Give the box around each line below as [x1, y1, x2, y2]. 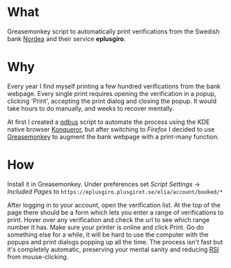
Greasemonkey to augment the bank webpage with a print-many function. [7, 132, 219, 141]
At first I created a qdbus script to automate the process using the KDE [7, 118, 210, 126]
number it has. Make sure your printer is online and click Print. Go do [7, 223, 204, 231]
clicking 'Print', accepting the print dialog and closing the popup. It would [7, 97, 217, 105]
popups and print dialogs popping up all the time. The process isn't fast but [7, 237, 223, 246]
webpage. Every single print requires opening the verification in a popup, [7, 89, 217, 97]
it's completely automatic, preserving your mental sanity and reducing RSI [7, 245, 219, 253]
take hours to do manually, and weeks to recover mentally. [7, 104, 175, 112]
